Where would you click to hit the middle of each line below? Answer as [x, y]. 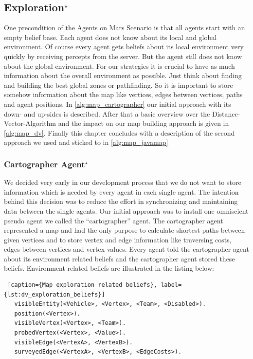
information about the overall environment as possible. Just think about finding [123, 75]
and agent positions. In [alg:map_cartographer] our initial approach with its [117, 104]
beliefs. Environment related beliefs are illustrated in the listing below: [109, 268]
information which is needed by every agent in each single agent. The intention [121, 191]
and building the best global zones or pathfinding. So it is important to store [118, 85]
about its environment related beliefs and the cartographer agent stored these [119, 258]
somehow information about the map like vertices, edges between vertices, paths [123, 94]
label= [171, 285]
